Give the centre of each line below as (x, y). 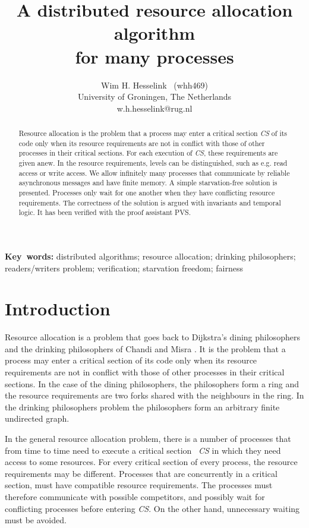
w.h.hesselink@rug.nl (154, 108)
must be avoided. (36, 520)
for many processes (154, 56)
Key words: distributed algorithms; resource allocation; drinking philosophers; (150, 256)
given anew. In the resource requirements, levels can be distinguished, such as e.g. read (153, 163)
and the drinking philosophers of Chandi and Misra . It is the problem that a (145, 348)
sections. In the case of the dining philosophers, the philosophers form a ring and (152, 383)
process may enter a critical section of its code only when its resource (131, 360)
